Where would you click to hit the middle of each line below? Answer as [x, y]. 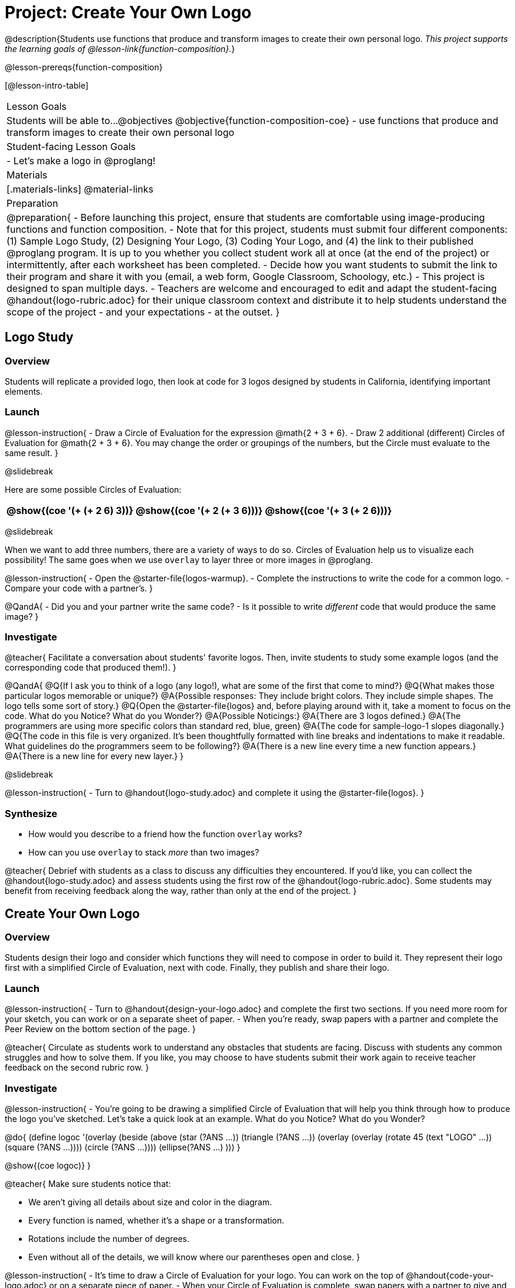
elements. [24, 391]
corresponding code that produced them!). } [91, 668]
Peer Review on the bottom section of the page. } [100, 1029]
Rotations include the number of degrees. [109, 1238]
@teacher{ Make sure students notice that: [88, 1183]
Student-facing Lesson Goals [71, 146]
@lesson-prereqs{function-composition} [84, 67]
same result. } [32, 453]
